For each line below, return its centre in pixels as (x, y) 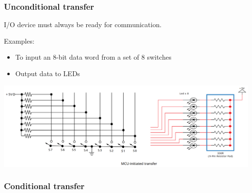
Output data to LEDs (48, 73)
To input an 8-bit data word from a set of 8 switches (93, 57)
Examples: (19, 40)
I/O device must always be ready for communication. (83, 24)
